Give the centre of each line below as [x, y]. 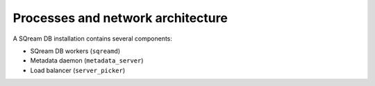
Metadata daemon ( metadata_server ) [87, 61]
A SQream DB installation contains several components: [93, 39]
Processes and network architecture [120, 18]
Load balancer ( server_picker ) [78, 70]
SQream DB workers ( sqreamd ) [75, 51]
